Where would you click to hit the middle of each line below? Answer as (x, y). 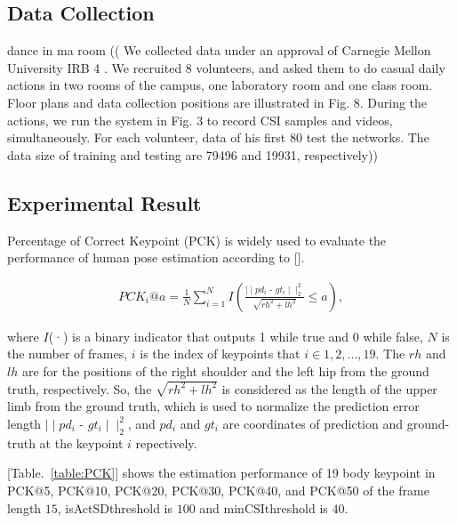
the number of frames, (68, 354)
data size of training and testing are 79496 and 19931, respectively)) (192, 154)
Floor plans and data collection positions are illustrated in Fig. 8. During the (217, 102)
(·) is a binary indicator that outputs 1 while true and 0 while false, (236, 336)
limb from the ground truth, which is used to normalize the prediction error (213, 406)
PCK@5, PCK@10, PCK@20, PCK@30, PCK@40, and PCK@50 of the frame (218, 491)
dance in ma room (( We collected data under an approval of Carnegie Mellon (219, 50)
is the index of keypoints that (220, 354)
